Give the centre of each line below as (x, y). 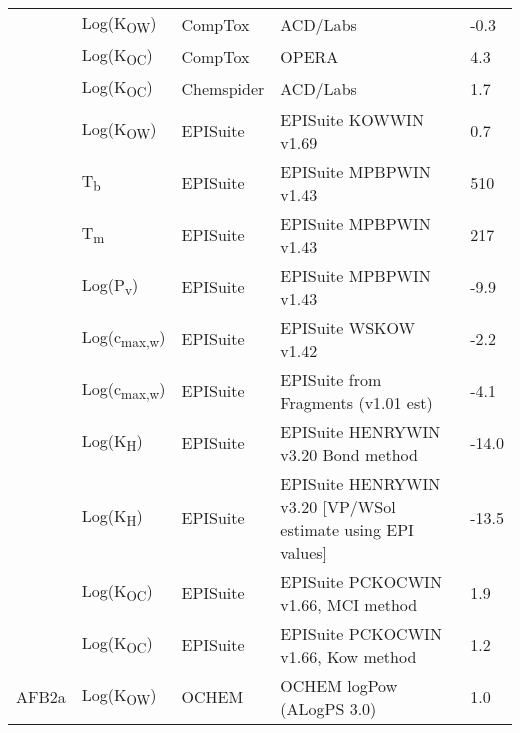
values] (304, 552)
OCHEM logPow (339, 685)
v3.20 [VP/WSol (338, 506)
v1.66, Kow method (348, 656)
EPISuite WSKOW (348, 327)
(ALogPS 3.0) (328, 708)
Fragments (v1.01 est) (356, 402)
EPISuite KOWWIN (352, 119)
